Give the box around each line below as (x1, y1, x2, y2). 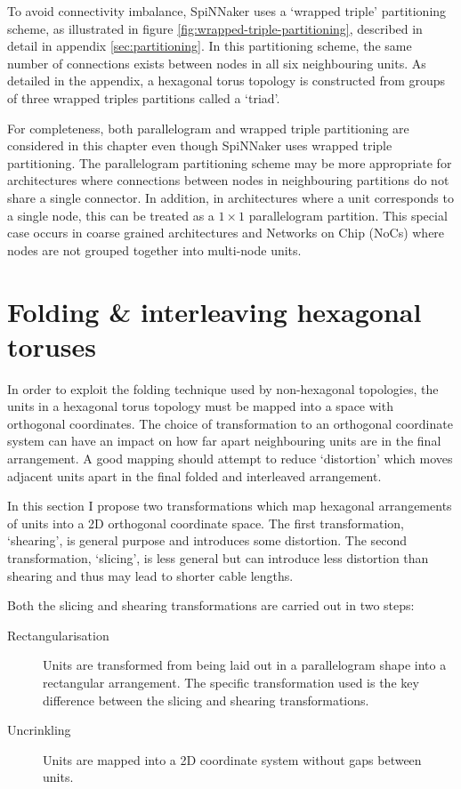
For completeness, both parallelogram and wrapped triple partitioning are (7, 118, 409, 137)
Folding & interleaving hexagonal (7, 293, 422, 329)
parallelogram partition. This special (248, 205, 448, 224)
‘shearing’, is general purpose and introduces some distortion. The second (7, 531, 408, 550)
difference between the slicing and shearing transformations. (43, 690, 369, 709)
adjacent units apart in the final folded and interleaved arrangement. (7, 466, 382, 485)
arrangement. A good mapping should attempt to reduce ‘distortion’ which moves (7, 449, 453, 467)
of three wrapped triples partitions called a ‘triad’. (7, 88, 280, 107)
